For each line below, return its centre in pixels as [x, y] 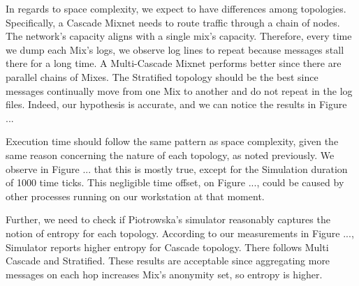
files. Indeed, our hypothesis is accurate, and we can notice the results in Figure [176, 104]
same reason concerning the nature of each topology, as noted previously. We [170, 155]
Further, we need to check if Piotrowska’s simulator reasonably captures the [168, 219]
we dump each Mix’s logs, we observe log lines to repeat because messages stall [175, 49]
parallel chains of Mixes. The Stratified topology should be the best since [162, 76]
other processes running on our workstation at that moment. [135, 196]
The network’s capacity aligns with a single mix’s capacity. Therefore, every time [179, 36]
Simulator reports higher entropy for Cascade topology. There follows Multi [167, 247]
